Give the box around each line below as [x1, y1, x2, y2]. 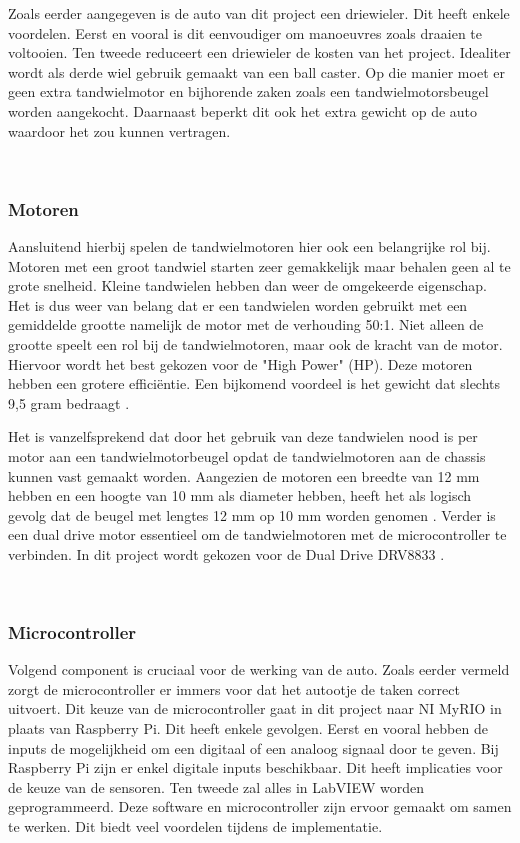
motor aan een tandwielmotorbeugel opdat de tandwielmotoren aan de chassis [8, 445, 486, 466]
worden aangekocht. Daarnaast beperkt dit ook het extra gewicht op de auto [8, 100, 478, 121]
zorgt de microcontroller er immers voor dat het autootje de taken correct [8, 678, 460, 699]
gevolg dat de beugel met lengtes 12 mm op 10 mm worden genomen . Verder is [8, 504, 496, 525]
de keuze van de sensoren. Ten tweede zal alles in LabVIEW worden [8, 776, 424, 797]
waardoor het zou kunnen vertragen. [8, 120, 231, 141]
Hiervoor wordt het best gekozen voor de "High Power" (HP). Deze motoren [8, 353, 473, 374]
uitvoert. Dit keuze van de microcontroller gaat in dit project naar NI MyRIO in [8, 698, 502, 719]
